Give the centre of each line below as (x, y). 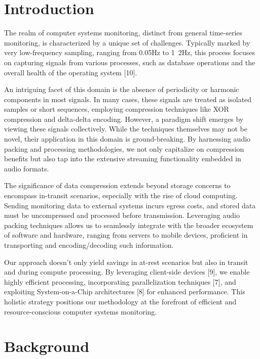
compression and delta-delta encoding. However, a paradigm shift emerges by (124, 119)
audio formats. (27, 168)
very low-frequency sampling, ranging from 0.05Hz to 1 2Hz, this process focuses (129, 52)
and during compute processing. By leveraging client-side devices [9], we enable (127, 272)
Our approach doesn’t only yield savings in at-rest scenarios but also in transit (126, 262)
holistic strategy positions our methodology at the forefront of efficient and (120, 301)
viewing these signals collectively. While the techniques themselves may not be (126, 129)
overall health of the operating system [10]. (71, 72)
